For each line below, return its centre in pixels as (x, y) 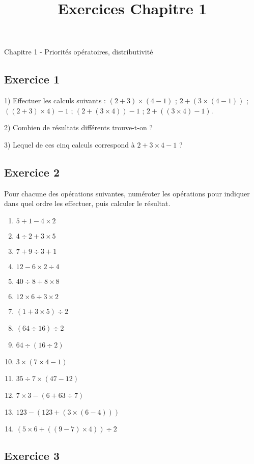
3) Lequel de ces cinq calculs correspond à (69, 144)
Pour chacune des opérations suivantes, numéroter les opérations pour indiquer (127, 193)
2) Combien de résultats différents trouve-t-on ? (78, 127)
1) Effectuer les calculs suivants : (55, 100)
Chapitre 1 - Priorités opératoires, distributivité (79, 52)
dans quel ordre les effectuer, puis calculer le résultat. (87, 203)
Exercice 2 (32, 172)
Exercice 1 (32, 79)
